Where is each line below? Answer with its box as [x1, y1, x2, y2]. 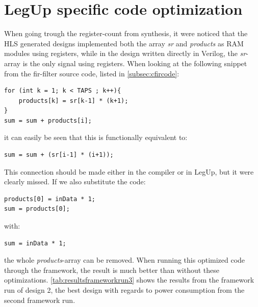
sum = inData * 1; [4, 239, 66, 247]
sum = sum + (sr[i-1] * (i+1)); [4, 151, 114, 159]
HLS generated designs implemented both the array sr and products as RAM [4, 38, 244, 48]
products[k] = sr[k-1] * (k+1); [18, 97, 128, 104]
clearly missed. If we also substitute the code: [4, 176, 146, 187]
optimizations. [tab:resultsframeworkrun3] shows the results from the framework [4, 274, 254, 285]
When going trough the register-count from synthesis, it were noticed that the [4, 28, 248, 39]
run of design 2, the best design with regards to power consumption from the [4, 285, 245, 295]
